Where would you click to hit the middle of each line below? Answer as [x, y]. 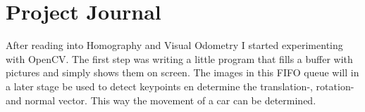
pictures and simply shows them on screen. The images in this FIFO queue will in [182, 72]
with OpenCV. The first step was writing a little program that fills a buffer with [179, 58]
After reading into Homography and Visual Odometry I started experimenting [174, 45]
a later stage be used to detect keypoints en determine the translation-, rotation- [180, 86]
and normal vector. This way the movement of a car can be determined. [161, 100]
